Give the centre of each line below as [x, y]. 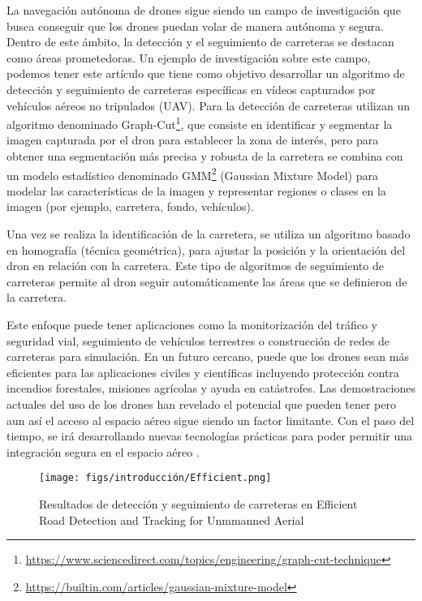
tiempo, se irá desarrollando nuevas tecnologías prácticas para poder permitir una [210, 436]
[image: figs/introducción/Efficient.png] [155, 478]
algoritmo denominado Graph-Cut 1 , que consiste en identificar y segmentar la [200, 123]
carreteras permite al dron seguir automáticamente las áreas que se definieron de [207, 281]
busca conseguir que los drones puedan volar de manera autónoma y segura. [195, 26]
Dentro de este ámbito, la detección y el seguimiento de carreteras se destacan [200, 42]
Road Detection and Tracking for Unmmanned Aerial [172, 519]
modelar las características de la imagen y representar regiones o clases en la [196, 190]
